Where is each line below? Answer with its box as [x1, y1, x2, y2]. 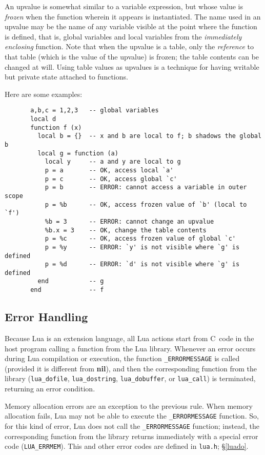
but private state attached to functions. [5, 71, 128, 82]
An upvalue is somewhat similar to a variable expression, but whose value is [5, 1, 243, 11]
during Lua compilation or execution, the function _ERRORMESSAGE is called [5, 353, 240, 364]
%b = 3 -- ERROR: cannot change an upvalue [45, 217, 214, 225]
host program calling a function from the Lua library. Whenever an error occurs [5, 343, 256, 353]
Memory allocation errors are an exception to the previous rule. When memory [5, 400, 253, 411]
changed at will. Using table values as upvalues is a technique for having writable [5, 61, 259, 72]
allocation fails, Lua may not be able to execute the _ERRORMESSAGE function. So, [5, 410, 259, 421]
